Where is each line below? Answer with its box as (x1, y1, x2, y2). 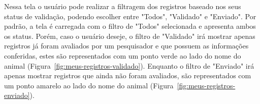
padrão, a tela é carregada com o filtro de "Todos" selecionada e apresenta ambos (4, 21, 256, 31)
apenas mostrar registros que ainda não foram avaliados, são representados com (4, 70, 251, 81)
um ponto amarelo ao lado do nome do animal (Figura (4, 80, 174, 90)
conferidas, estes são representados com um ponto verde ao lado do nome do (4, 50, 241, 61)
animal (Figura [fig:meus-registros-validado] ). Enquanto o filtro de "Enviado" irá (4, 60, 254, 71)
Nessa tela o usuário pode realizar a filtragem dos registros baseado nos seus (4, 1, 241, 11)
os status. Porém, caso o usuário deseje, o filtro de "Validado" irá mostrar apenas (4, 30, 255, 41)
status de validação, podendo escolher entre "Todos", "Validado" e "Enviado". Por (4, 11, 256, 21)
